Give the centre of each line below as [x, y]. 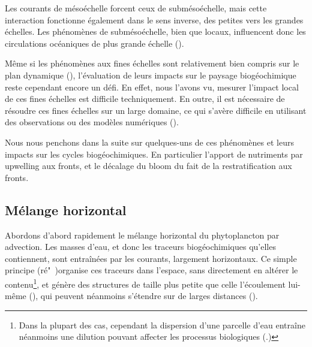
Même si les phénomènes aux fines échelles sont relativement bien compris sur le [152, 63]
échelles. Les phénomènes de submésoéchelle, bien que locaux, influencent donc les [155, 31]
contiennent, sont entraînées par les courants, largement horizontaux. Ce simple [151, 258]
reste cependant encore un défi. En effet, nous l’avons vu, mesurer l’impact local [152, 87]
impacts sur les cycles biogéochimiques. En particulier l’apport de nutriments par [154, 154]
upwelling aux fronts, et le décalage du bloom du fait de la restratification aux [148, 166]
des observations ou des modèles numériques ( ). [92, 122]
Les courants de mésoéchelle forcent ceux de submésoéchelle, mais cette [136, 8]
